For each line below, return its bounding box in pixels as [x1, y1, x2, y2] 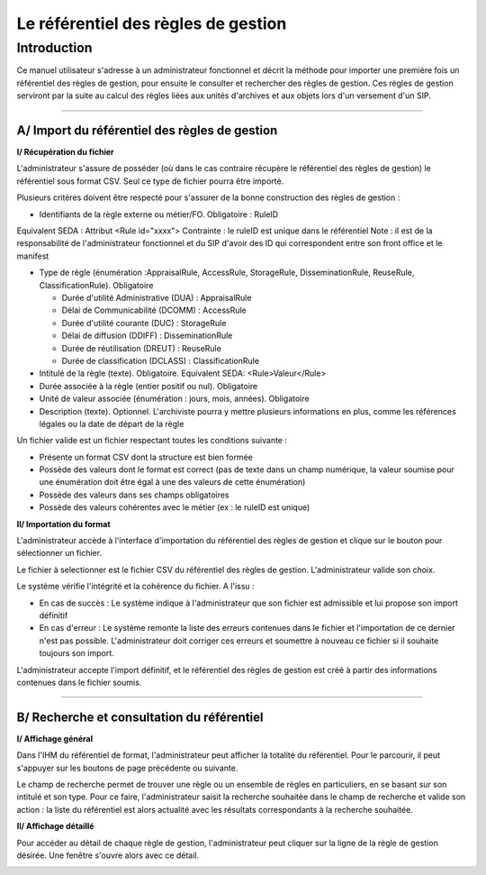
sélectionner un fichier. [16, 548, 103, 559]
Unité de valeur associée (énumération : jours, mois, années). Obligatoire [39, 393, 310, 405]
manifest [16, 251, 49, 261]
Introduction [16, 40, 93, 56]
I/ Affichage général [16, 733, 94, 743]
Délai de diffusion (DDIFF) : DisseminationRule [61, 330, 233, 342]
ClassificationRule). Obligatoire [39, 279, 154, 290]
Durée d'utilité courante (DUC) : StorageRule [61, 317, 227, 328]
